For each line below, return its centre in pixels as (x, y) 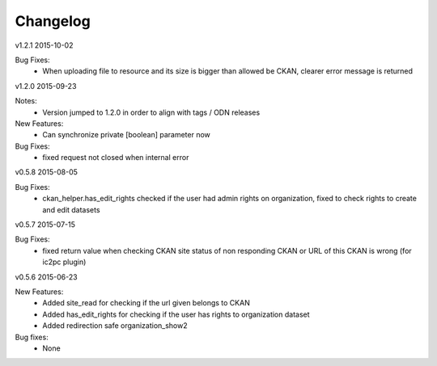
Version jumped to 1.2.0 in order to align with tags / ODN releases (151, 112)
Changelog (53, 21)
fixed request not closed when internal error (116, 158)
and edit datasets (71, 209)
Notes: (26, 101)
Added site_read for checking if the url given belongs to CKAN (146, 303)
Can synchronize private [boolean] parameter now (126, 135)
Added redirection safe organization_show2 (115, 326)
